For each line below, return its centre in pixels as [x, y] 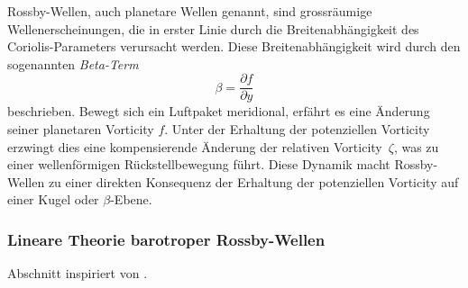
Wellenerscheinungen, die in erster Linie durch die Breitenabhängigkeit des [213, 28]
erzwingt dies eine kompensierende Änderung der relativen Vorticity [195, 146]
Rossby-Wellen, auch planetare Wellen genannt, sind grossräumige [190, 11]
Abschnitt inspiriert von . [78, 273]
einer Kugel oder [53, 199]
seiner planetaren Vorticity [81, 129]
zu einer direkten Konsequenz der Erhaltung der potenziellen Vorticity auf [253, 181]
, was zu [416, 146]
